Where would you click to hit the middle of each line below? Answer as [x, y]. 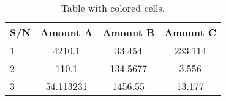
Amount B [129, 32]
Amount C [190, 32]
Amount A [66, 32]
